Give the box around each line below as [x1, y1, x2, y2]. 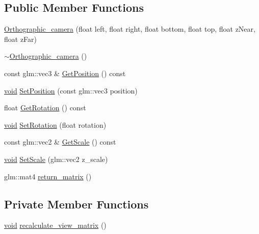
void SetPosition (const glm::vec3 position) [4, 85, 138, 96]
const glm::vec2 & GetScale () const [4, 136, 116, 147]
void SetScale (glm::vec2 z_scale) [4, 153, 108, 164]
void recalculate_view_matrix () [4, 220, 107, 230]
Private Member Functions [4, 196, 149, 212]
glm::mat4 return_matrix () [4, 171, 92, 181]
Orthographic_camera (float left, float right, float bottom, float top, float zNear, [4, 24, 255, 34]
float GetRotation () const [4, 102, 86, 113]
